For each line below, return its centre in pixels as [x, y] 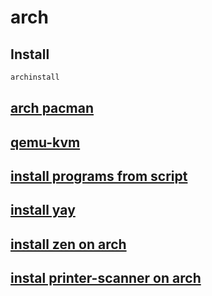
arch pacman [52, 108]
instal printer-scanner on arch [106, 278]
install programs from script [99, 176]
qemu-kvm [45, 142]
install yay [43, 210]
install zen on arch [68, 244]
